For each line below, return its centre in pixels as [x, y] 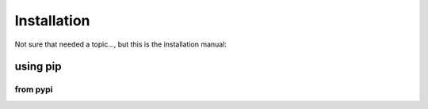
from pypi [34, 89]
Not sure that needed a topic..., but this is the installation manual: [121, 44]
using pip [38, 67]
